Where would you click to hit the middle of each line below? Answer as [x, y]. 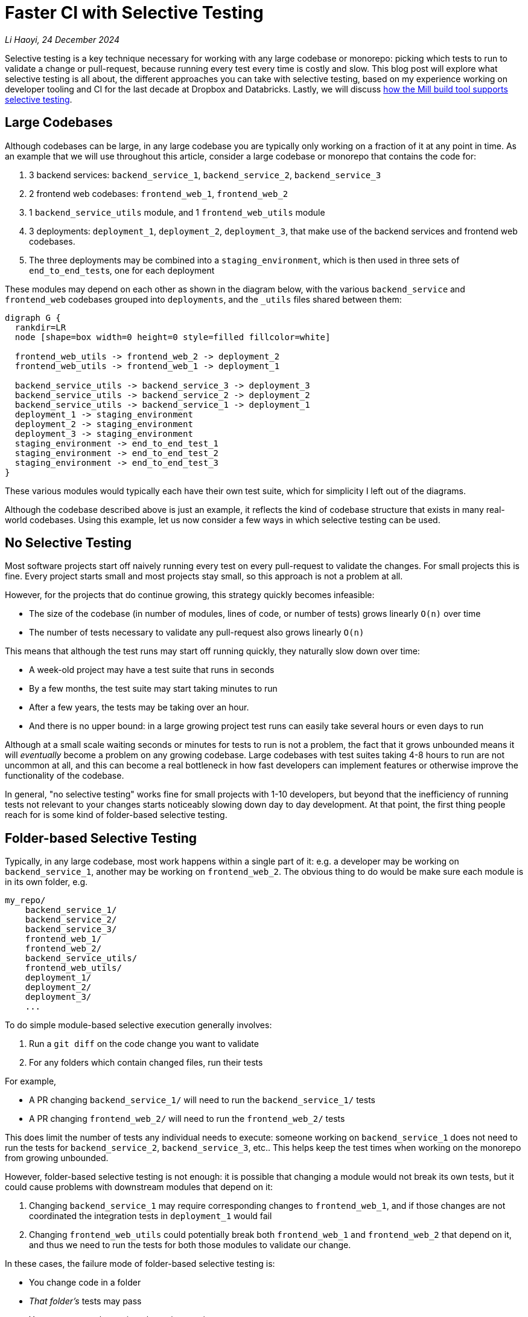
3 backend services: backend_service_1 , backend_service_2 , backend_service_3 [205, 175]
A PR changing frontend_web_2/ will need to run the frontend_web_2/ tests [187, 1119]
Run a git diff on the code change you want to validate [144, 1044]
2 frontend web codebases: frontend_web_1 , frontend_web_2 [159, 193]
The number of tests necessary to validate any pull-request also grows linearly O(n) [197, 633]
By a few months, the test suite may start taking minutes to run [153, 689]
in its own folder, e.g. [46, 882]
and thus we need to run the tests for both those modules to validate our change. [190, 1245]
